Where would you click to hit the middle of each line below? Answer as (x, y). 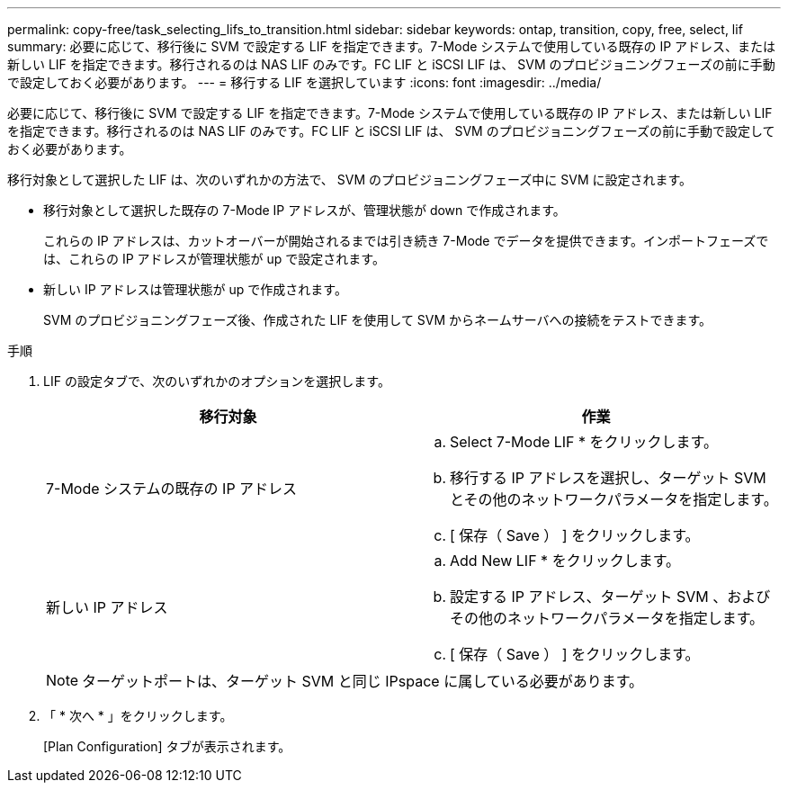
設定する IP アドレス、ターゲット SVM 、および (610, 597)
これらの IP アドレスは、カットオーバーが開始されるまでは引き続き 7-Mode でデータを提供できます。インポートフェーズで (406, 241)
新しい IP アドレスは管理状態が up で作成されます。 (195, 289)
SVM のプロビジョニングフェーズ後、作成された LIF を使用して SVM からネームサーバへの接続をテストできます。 (378, 320)
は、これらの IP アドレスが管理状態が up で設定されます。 (214, 259)
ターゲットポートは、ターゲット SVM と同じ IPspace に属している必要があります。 (363, 681)
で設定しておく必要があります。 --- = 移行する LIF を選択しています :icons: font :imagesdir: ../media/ (304, 82)
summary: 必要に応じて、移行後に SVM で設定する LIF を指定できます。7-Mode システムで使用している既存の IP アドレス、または (392, 46)
